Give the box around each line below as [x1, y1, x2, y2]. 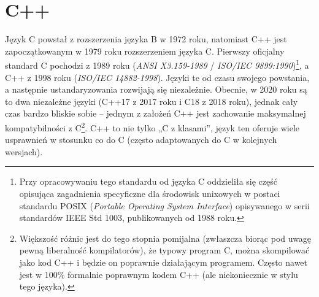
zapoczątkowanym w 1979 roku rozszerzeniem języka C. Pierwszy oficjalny [5, 44, 285, 57]
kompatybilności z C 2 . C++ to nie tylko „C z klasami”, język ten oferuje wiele [5, 119, 300, 134]
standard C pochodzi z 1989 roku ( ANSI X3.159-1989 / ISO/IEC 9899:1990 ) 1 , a [5, 57, 309, 71]
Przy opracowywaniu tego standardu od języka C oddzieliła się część [19, 175, 277, 188]
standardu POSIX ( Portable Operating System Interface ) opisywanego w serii [19, 199, 310, 212]
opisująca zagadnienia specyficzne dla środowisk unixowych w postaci [19, 187, 280, 199]
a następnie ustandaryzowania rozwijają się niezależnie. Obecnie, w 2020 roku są [5, 83, 307, 96]
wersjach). [5, 145, 43, 158]
